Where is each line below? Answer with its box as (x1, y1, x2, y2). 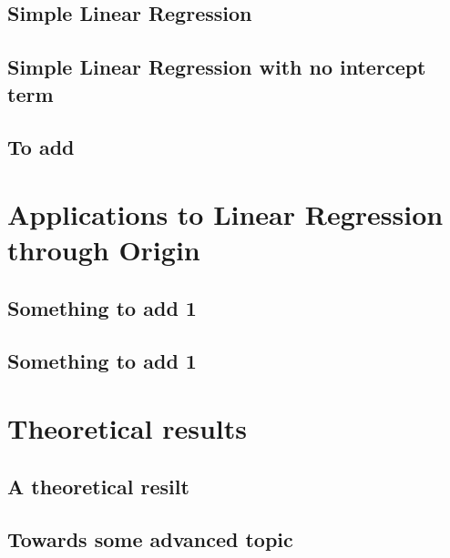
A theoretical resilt (7, 472, 189, 500)
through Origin (7, 231, 200, 269)
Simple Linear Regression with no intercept (7, 53, 426, 81)
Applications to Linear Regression (7, 195, 444, 232)
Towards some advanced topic (7, 525, 293, 553)
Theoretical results (7, 410, 248, 447)
